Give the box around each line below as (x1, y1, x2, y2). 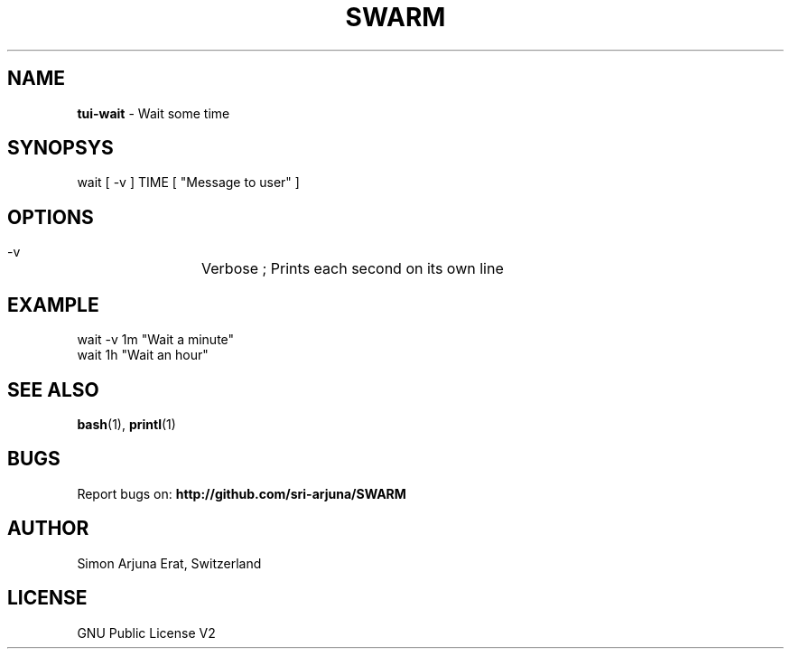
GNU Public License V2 (77, 624, 216, 641)
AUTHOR (7, 517, 89, 540)
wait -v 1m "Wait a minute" (77, 332, 235, 348)
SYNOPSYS (7, 136, 114, 160)
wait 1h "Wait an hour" (77, 347, 209, 363)
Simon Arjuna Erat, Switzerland (77, 555, 262, 571)
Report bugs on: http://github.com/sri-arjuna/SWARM (77, 485, 406, 501)
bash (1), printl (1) (77, 416, 176, 432)
